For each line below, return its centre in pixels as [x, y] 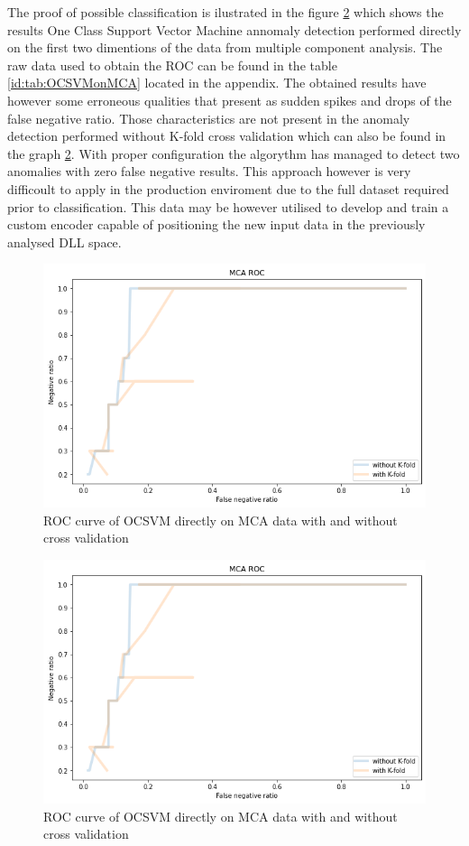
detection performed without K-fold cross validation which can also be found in [227, 136]
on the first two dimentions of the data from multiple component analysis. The [225, 47]
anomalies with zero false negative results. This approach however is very [209, 171]
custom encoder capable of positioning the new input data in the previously [216, 224]
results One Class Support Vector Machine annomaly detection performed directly [234, 29]
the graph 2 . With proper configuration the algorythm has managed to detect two [234, 153]
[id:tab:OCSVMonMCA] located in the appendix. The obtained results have [217, 83]
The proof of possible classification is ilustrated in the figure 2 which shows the [225, 12]
